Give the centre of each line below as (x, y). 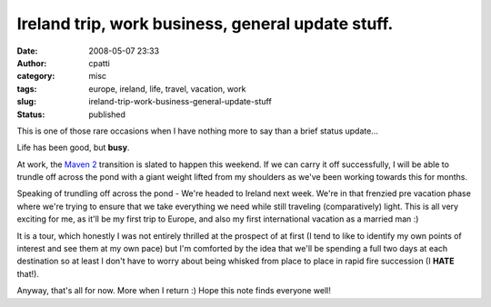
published (107, 114)
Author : (32, 63)
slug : (26, 102)
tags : (27, 89)
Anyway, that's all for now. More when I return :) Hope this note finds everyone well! (174, 291)
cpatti (100, 63)
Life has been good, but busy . (73, 148)
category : (36, 76)
